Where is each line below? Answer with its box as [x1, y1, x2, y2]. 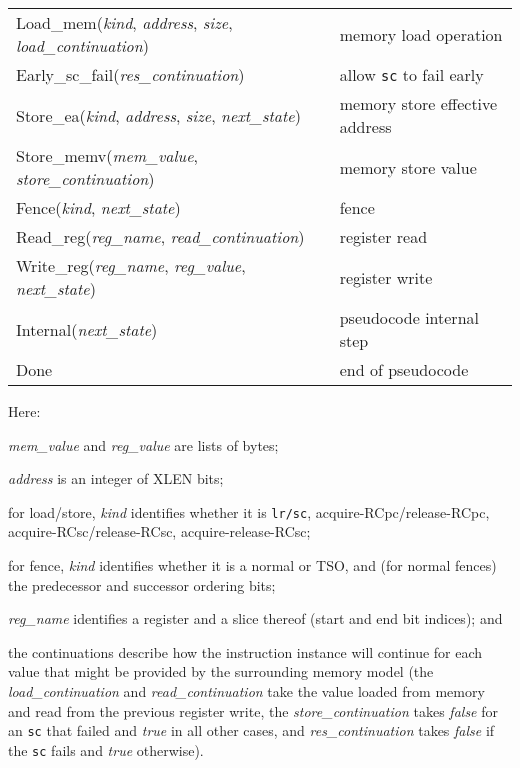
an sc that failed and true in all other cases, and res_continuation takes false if [8, 720, 495, 741]
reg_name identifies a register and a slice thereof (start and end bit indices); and [8, 608, 503, 629]
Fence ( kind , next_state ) [16, 196, 181, 219]
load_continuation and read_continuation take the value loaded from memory [8, 681, 485, 701]
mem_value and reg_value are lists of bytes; [8, 434, 279, 455]
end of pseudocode [339, 358, 469, 381]
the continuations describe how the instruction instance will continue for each [8, 641, 483, 662]
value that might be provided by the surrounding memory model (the [8, 661, 434, 682]
